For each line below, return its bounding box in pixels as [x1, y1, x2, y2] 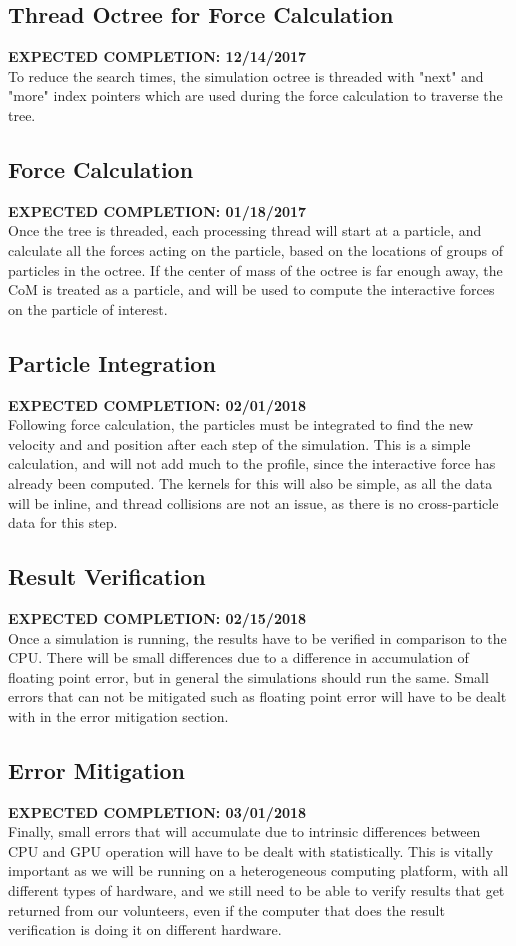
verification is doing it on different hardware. [8, 919, 282, 940]
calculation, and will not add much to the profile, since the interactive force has [8, 453, 496, 474]
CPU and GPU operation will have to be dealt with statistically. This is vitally [8, 840, 494, 861]
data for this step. [8, 512, 118, 533]
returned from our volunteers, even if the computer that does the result [8, 899, 445, 920]
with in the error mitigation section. [8, 705, 229, 726]
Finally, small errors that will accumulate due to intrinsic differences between [8, 821, 481, 842]
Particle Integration [8, 347, 216, 378]
